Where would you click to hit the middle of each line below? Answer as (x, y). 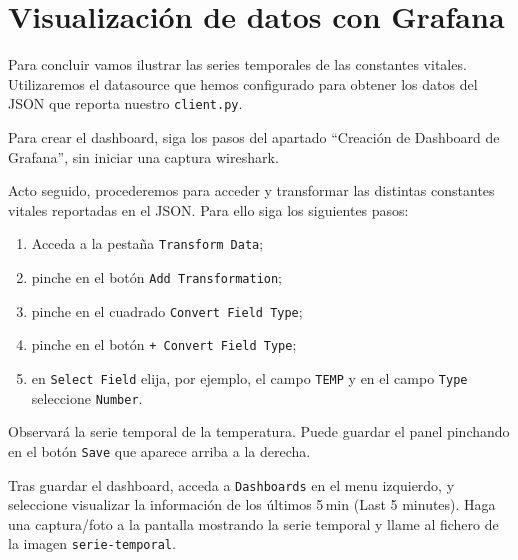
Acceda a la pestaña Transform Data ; (147, 243)
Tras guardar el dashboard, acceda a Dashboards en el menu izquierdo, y (231, 484)
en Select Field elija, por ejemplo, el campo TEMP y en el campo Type (249, 377)
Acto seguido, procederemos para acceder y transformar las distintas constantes (251, 190)
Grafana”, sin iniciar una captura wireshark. (143, 156)
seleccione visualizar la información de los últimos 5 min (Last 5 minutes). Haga (252, 504)
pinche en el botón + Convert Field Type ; (164, 344)
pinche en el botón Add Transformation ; (157, 277)
